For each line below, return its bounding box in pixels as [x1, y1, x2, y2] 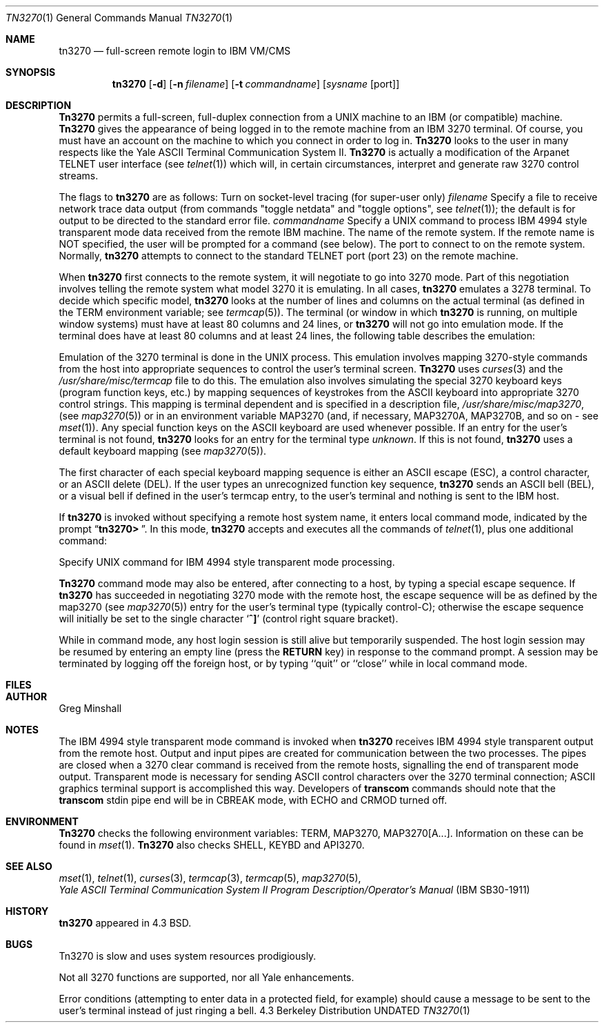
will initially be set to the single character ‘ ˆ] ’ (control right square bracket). [59, 613, 399, 624]
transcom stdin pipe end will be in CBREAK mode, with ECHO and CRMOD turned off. [59, 794, 447, 806]
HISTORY [6, 905, 49, 917]
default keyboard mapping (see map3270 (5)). [59, 445, 267, 457]
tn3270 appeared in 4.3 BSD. [59, 917, 192, 929]
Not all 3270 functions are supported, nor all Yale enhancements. [59, 971, 354, 983]
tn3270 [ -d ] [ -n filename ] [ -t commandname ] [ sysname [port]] [112, 78, 400, 90]
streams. [59, 170, 99, 181]
